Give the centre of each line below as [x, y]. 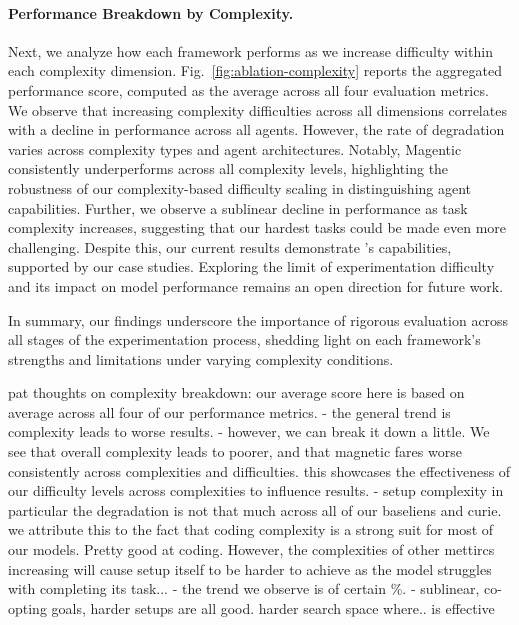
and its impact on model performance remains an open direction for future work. [256, 285]
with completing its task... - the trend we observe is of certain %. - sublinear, [244, 588]
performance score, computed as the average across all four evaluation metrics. [248, 89]
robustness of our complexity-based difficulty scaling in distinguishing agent [240, 187]
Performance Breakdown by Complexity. [151, 12]
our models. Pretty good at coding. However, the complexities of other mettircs [251, 549]
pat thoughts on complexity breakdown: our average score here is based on [236, 392]
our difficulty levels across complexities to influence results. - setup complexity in [256, 490]
